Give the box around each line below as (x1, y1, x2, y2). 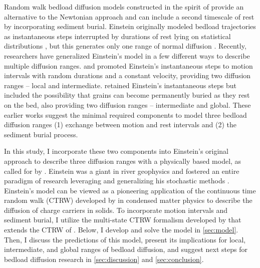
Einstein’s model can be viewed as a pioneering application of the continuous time (4, 185, 256, 195)
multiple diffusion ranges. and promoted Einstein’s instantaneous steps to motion (4, 60, 253, 71)
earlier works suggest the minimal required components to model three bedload (4, 109, 247, 120)
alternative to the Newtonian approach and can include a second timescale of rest (4, 11, 254, 22)
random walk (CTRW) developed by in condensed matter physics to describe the (4, 195, 252, 205)
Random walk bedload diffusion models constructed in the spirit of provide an (4, 2, 244, 12)
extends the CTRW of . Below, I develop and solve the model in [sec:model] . (4, 224, 238, 235)
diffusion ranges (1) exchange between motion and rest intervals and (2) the (4, 119, 236, 130)
